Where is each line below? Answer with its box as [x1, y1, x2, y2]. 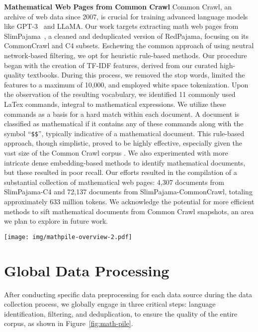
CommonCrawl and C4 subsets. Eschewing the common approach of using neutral [4, 40, 254, 51]
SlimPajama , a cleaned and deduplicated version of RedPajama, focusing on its [4, 30, 249, 41]
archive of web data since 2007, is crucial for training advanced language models [4, 11, 248, 21]
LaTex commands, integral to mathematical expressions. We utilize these [4, 98, 226, 109]
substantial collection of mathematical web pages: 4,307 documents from [4, 176, 224, 187]
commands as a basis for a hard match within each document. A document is [4, 108, 240, 119]
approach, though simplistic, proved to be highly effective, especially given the [4, 138, 243, 148]
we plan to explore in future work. [4, 216, 108, 226]
